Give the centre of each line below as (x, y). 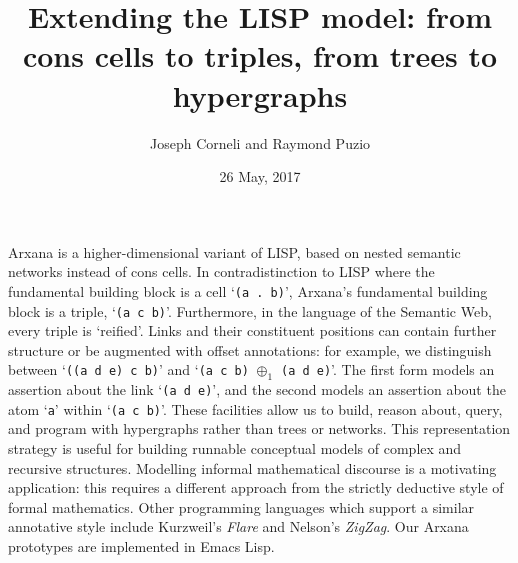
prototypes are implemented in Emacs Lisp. (141, 546)
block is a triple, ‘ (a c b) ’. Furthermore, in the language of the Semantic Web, (250, 310)
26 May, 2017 (260, 176)
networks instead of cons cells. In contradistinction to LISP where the (221, 271)
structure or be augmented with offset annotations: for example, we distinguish (250, 349)
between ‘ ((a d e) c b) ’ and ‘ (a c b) (128, 369)
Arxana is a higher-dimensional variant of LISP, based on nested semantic (234, 251)
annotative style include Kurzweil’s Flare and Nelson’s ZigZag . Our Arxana (238, 526)
